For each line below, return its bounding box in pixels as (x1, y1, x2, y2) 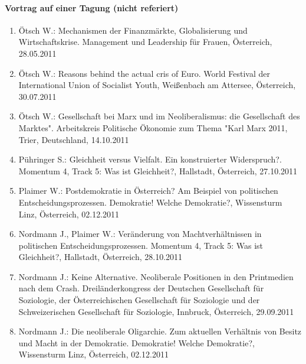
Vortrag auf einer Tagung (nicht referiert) (5, 1, 179, 14)
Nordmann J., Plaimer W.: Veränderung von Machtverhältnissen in (18, 227, 262, 240)
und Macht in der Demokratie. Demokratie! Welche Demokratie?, (18, 336, 255, 349)
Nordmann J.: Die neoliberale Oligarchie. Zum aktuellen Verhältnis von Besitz (18, 325, 302, 337)
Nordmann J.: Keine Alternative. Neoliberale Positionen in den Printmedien (18, 270, 294, 282)
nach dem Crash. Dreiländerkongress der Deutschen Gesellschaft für (18, 282, 264, 294)
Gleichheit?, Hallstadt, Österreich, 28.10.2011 (18, 251, 183, 263)
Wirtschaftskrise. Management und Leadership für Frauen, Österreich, (18, 35, 272, 48)
